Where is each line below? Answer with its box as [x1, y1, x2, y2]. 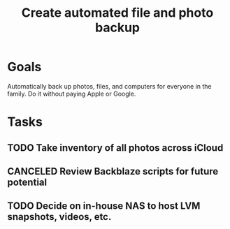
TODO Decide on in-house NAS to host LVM [7, 200, 201, 212]
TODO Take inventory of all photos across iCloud [7, 142, 224, 154]
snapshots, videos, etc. [7, 211, 112, 223]
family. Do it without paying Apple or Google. [7, 89, 136, 98]
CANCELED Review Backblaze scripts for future [7, 165, 219, 177]
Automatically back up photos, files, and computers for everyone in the [7, 82, 212, 90]
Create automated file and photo [21, 5, 214, 21]
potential [7, 176, 48, 188]
